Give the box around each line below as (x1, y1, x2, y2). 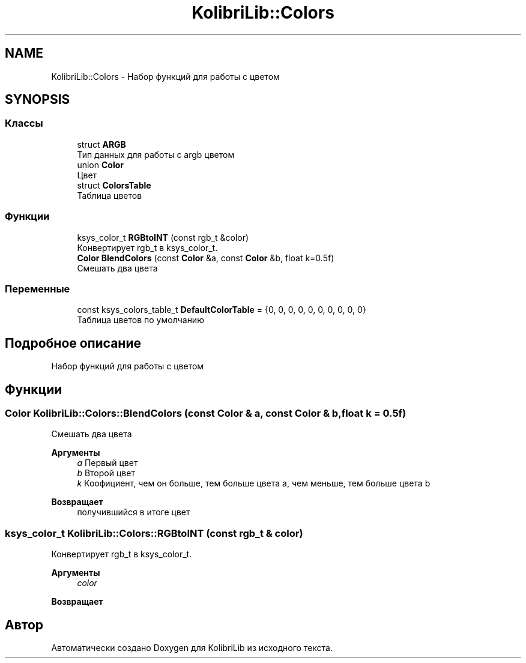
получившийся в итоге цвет (77, 507, 190, 518)
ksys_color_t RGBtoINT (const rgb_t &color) (77, 232, 249, 243)
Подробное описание (5, 335, 141, 351)
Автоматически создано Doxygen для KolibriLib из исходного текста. (51, 642, 333, 653)
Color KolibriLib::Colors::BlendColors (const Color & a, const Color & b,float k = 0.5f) (5, 407, 407, 419)
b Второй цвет (77, 468, 135, 479)
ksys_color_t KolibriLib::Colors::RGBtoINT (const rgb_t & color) (5, 527, 303, 539)
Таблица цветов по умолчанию (77, 315, 204, 325)
